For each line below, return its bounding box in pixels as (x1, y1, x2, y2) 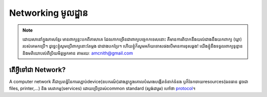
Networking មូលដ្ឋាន (9, 7, 89, 18)
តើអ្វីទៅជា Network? (9, 65, 66, 74)
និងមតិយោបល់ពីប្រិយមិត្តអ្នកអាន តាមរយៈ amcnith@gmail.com (22, 50, 133, 56)
